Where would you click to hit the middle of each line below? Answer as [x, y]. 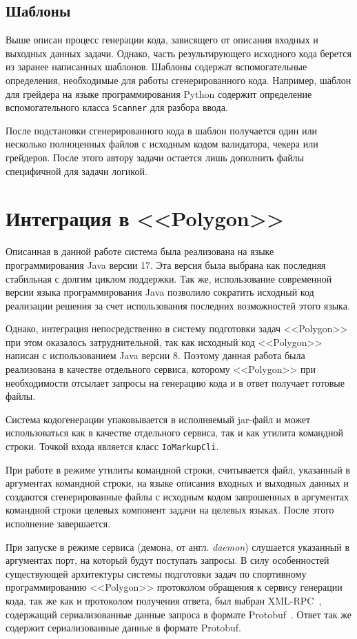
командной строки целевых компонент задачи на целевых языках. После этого [170, 510]
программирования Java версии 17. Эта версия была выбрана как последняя [166, 264]
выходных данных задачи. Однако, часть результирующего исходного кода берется [178, 53]
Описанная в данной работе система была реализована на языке [140, 251]
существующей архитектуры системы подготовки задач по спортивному [156, 573]
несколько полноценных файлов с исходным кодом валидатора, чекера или [162, 144]
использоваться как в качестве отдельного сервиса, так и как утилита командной [174, 433]
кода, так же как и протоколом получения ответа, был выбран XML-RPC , [164, 601]
